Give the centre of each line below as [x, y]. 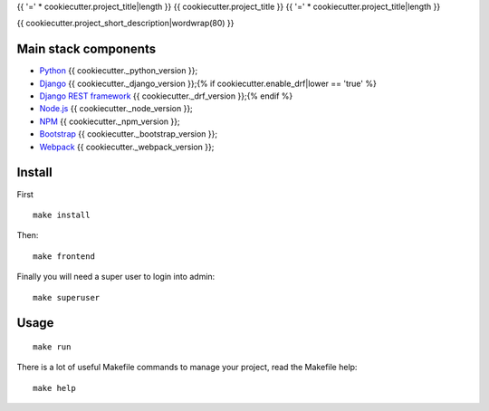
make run [52, 347]
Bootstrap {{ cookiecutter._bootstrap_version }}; [128, 134]
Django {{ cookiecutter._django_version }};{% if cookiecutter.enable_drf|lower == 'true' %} [208, 83]
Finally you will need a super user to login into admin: [116, 277]
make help [54, 388]
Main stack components [86, 49]
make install [62, 215]
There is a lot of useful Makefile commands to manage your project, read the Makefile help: [187, 368]
